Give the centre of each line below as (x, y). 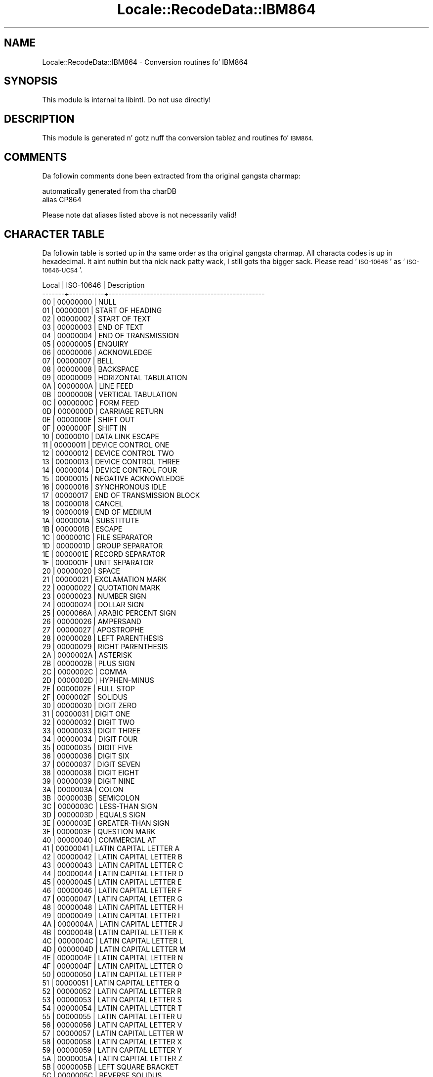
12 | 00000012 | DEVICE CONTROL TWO (108, 453)
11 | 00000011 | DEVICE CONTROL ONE (106, 445)
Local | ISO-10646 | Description (93, 285)
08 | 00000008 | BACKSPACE (90, 369)
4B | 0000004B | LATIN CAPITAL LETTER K (113, 932)
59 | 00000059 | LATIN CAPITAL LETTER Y (112, 1050)
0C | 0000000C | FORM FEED (91, 403)
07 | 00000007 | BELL (78, 360)
